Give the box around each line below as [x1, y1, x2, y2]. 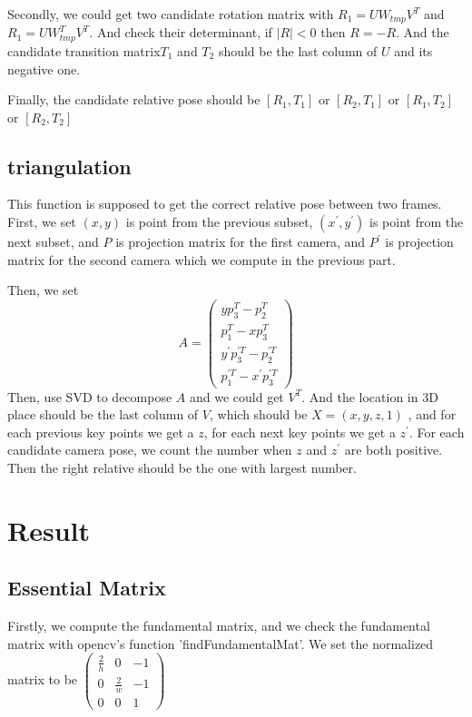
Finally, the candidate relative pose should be [7, 90, 261, 109]
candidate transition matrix [7, 41, 161, 60]
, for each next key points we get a [203, 422, 396, 441]
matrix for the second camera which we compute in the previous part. [7, 250, 396, 269]
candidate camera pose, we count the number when [7, 440, 292, 459]
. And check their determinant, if [89, 23, 272, 42]
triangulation [7, 152, 132, 180]
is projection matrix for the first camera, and [115, 232, 366, 251]
